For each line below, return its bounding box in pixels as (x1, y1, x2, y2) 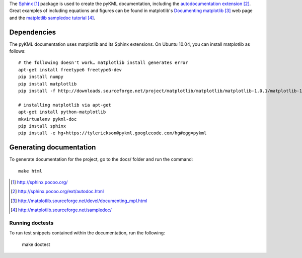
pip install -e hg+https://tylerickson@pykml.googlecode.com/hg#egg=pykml (18, 130, 207, 136)
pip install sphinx (18, 123, 66, 129)
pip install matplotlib (18, 81, 77, 87)
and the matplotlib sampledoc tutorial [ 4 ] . (9, 15, 96, 21)
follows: (9, 48, 26, 54)
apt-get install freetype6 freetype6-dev (18, 67, 122, 72)
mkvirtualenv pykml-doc (18, 116, 77, 122)
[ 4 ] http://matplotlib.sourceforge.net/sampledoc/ (11, 207, 112, 213)
